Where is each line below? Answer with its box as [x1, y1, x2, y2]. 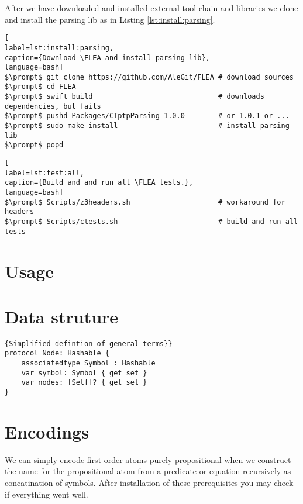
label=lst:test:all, [5, 168, 85, 177]
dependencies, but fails [5, 102, 101, 111]
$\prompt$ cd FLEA [5, 82, 76, 91]
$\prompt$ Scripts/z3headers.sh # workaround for [5, 198, 285, 206]
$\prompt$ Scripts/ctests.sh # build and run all [5, 218, 298, 226]
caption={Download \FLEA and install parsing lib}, [5, 53, 210, 62]
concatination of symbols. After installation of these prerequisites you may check [5, 477, 294, 489]
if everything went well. [5, 488, 88, 500]
